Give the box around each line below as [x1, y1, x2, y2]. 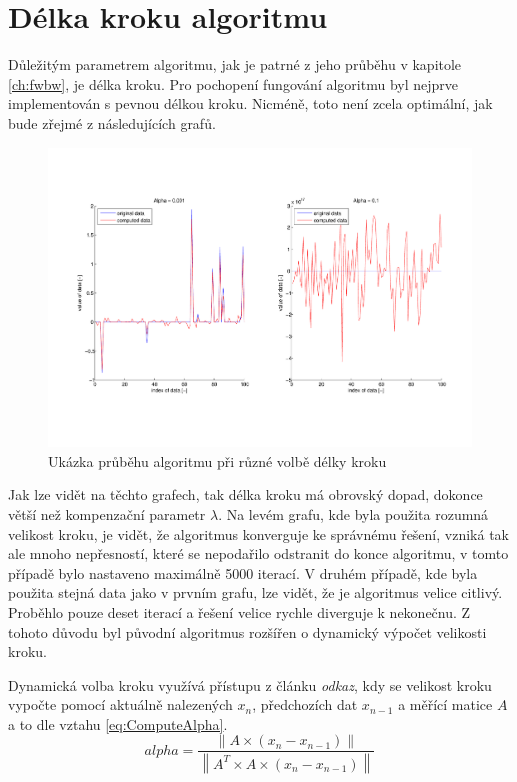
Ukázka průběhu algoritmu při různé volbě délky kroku [48, 450, 387, 471]
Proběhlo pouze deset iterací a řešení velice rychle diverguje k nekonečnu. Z [8, 601, 471, 622]
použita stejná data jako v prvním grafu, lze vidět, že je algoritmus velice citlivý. [8, 582, 503, 603]
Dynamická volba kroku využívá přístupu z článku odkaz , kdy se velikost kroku [8, 674, 492, 695]
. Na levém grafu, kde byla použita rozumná [218, 503, 489, 524]
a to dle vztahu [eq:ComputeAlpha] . [8, 713, 228, 734]
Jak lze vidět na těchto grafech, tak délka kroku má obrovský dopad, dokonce [8, 484, 483, 505]
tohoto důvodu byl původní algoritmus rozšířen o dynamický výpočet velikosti [8, 621, 487, 642]
